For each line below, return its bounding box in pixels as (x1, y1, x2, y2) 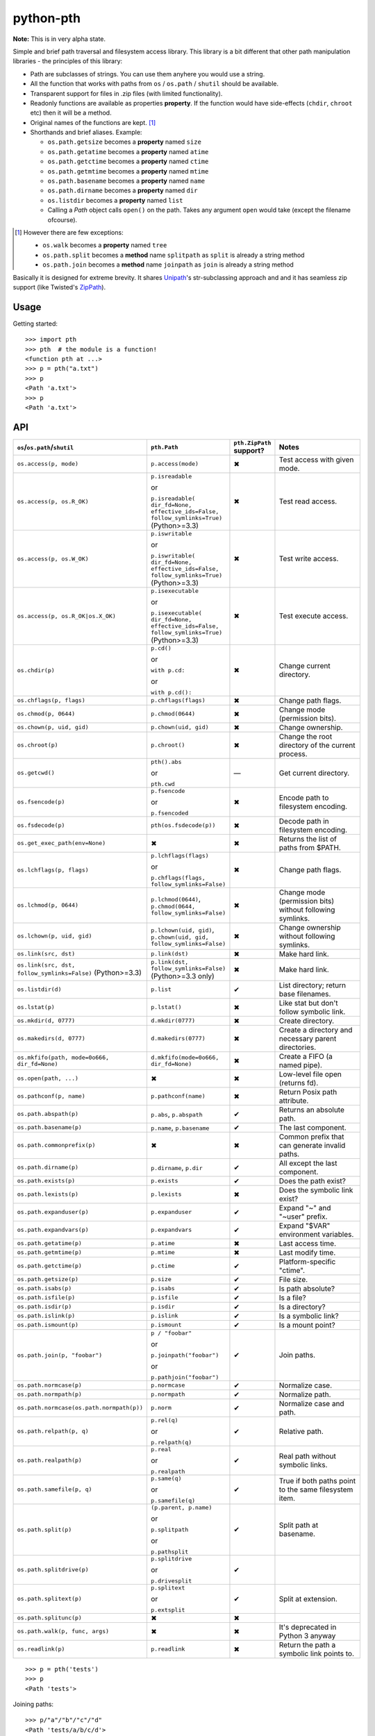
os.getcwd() (17, 769, 55, 777)
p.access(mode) (150, 460, 199, 468)
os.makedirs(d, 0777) (17, 1035, 86, 1042)
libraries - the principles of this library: (12, 57, 123, 65)
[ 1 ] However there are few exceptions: (15, 228, 124, 236)
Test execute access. (278, 611, 349, 621)
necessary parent (278, 1033, 337, 1043)
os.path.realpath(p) (17, 1457, 83, 1464)
